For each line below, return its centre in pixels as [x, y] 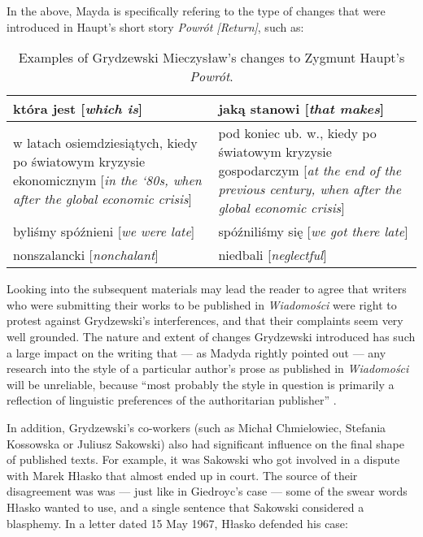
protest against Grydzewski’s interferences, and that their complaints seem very [205, 320]
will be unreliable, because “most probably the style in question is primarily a [201, 384]
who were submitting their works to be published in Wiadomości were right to [202, 304]
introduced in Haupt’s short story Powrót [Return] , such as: [155, 26]
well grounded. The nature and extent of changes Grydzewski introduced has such [211, 336]
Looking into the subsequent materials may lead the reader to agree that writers [207, 289]
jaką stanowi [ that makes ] [301, 109]
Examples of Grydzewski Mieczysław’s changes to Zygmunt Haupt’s [211, 58]
